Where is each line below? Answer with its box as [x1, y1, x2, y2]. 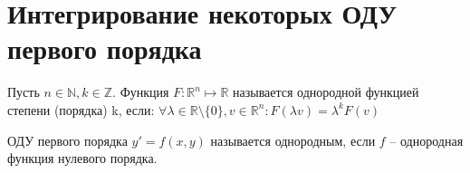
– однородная [389, 130, 464, 149]
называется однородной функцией [232, 82, 419, 101]
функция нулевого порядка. [7, 149, 158, 168]
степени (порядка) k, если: [7, 100, 155, 119]
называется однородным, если [210, 130, 376, 149]
